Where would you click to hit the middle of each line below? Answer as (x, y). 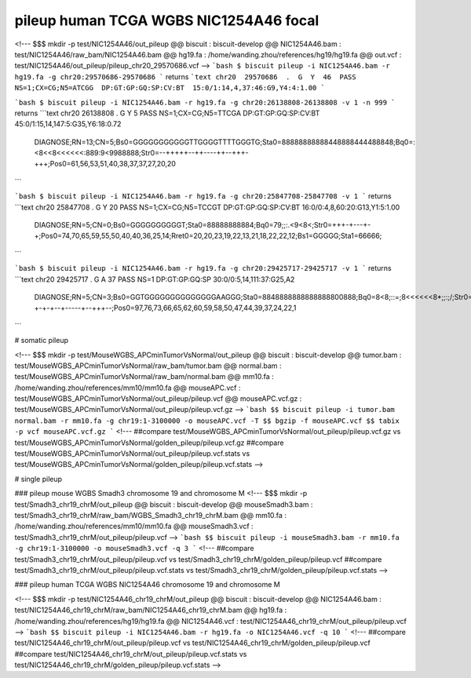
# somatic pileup (41, 341)
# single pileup (38, 479)
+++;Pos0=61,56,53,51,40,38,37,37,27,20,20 (105, 164)
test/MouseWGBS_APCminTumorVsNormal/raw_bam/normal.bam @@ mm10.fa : (144, 377)
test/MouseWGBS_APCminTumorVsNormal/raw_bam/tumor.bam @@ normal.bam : (148, 366)
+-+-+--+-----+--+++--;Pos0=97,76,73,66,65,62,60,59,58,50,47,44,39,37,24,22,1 (165, 308)
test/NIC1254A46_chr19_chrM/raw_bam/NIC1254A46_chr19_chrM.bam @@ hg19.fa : (151, 610)
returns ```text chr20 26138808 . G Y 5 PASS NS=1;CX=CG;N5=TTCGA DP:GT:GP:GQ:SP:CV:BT (167, 113)
